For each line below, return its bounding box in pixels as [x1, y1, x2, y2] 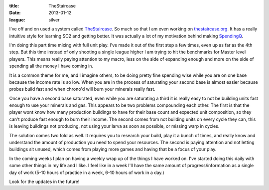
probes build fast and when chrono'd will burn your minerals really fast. [9, 86, 155, 92]
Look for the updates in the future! [9, 179, 80, 185]
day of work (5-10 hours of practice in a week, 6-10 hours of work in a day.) [9, 170, 164, 176]
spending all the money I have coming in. [9, 63, 94, 69]
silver [48, 16, 60, 22]
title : [9, 3, 19, 8]
